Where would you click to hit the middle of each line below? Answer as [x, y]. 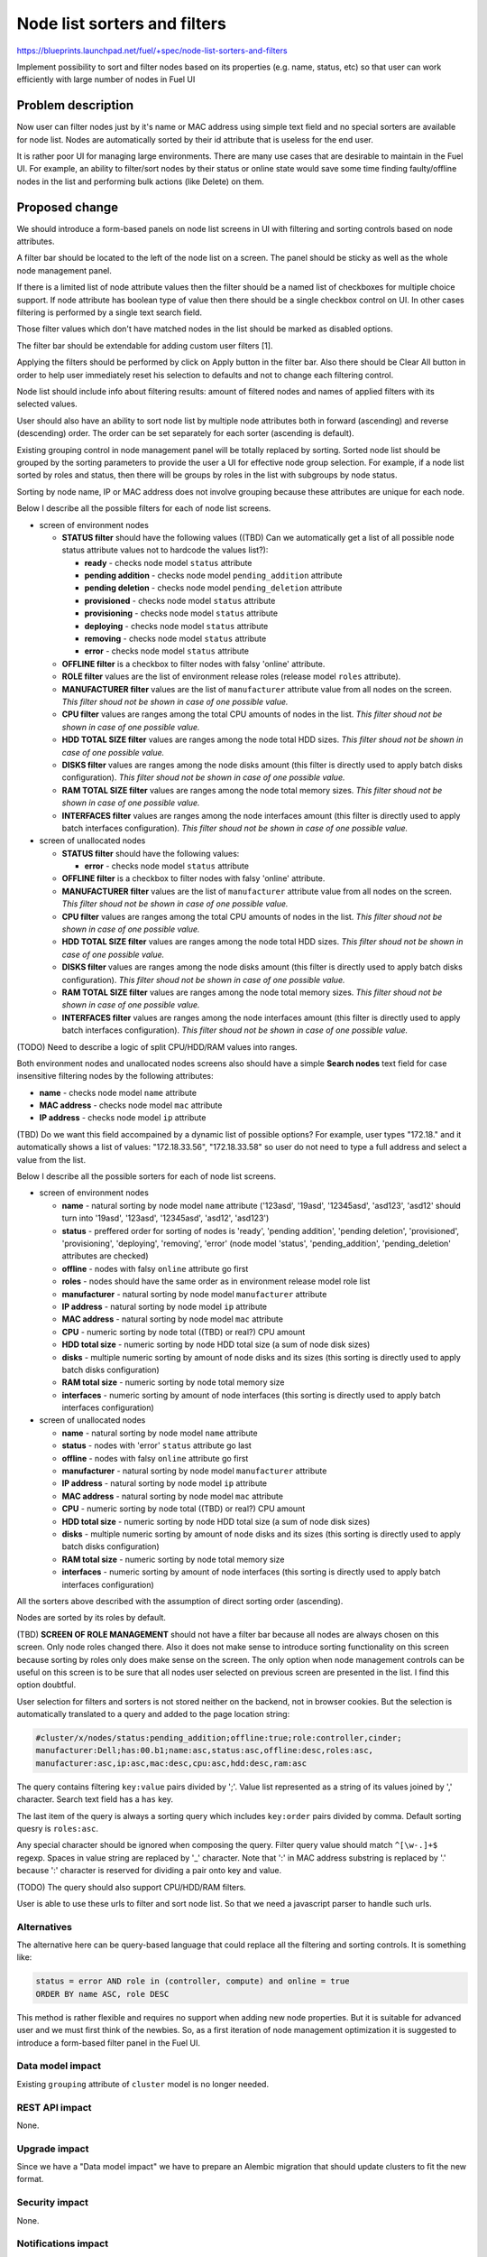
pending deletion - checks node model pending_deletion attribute [213, 588]
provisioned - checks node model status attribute [180, 600]
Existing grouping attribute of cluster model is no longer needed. [143, 2084]
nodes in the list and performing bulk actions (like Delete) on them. [141, 181]
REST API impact [54, 2107]
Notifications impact [62, 2243]
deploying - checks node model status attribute [176, 626]
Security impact [53, 2203]
